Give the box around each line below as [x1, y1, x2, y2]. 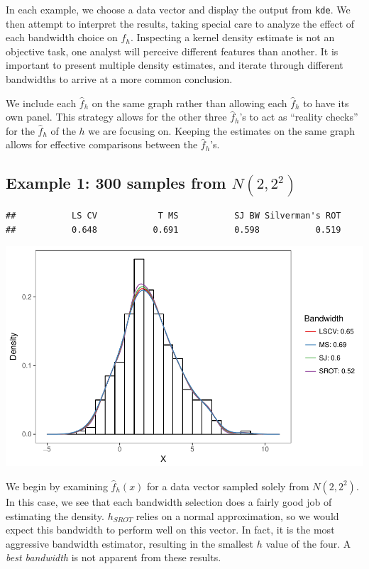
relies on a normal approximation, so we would [136, 508, 339, 523]
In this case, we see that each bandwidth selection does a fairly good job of [6, 494, 332, 509]
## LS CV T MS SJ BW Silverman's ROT [6, 211, 341, 221]
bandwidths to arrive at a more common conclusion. [6, 72, 233, 87]
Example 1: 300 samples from [6, 172, 226, 194]
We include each [6, 95, 77, 110]
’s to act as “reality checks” [239, 109, 358, 124]
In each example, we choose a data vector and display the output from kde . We [6, 2, 351, 16]
